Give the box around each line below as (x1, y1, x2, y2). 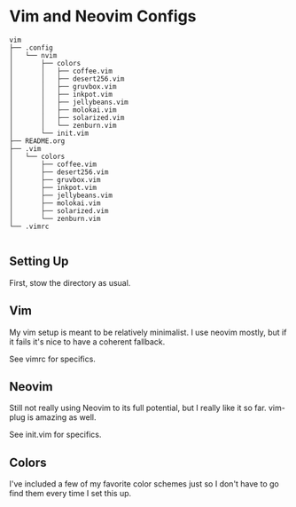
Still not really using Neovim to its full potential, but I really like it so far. (9, 402, 268, 414)
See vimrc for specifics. (9, 353, 96, 364)
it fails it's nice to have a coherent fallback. (9, 336, 166, 347)
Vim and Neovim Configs (9, 6, 197, 27)
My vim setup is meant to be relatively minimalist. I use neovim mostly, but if (9, 327, 287, 337)
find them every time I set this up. (9, 488, 132, 499)
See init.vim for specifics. (9, 429, 102, 440)
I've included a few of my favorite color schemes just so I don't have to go (9, 479, 279, 489)
